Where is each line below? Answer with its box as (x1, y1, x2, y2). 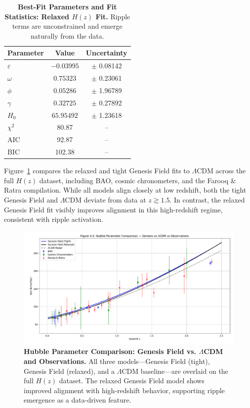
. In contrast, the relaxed (169, 195, 245, 204)
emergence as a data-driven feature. (24, 395, 131, 405)
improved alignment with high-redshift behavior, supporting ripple (24, 385, 225, 395)
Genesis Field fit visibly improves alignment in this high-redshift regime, (4, 204, 223, 214)
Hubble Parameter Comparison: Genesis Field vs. (24, 346, 197, 357)
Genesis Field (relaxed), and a (24, 365, 115, 376)
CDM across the (197, 165, 246, 176)
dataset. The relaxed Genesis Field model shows (59, 375, 205, 386)
